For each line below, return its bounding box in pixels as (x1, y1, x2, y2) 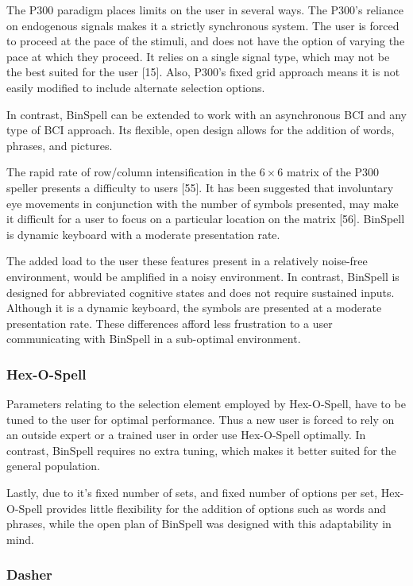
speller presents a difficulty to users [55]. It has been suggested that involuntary (6, 179, 394, 195)
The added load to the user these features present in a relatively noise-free (6, 253, 368, 269)
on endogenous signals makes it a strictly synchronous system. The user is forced (6, 17, 399, 33)
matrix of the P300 (286, 164, 380, 180)
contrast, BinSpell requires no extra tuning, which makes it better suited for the (6, 441, 396, 458)
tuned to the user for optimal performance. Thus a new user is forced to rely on (6, 411, 395, 427)
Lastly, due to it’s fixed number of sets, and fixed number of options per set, (6, 484, 378, 501)
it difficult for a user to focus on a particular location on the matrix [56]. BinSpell (6, 210, 405, 227)
